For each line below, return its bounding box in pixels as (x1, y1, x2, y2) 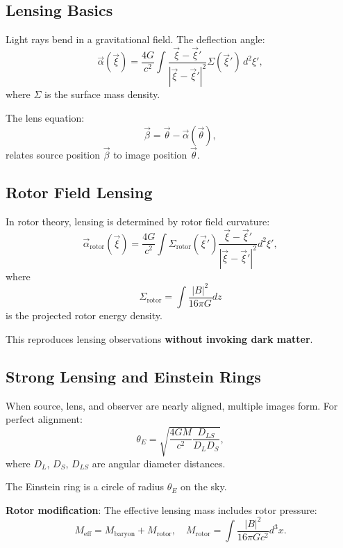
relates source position (6, 147, 101, 161)
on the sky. (180, 479, 227, 494)
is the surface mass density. (44, 87, 160, 102)
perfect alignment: (6, 412, 83, 426)
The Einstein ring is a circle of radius (6, 479, 165, 494)
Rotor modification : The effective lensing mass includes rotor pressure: (6, 502, 317, 517)
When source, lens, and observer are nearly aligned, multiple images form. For (6, 398, 338, 412)
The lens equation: (6, 111, 85, 125)
